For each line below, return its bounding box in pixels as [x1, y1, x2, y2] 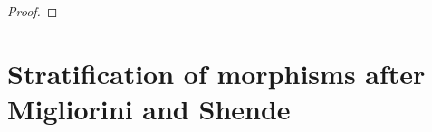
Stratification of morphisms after [7, 54, 426, 91]
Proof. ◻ [7, 2, 58, 20]
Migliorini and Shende [7, 90, 291, 127]
